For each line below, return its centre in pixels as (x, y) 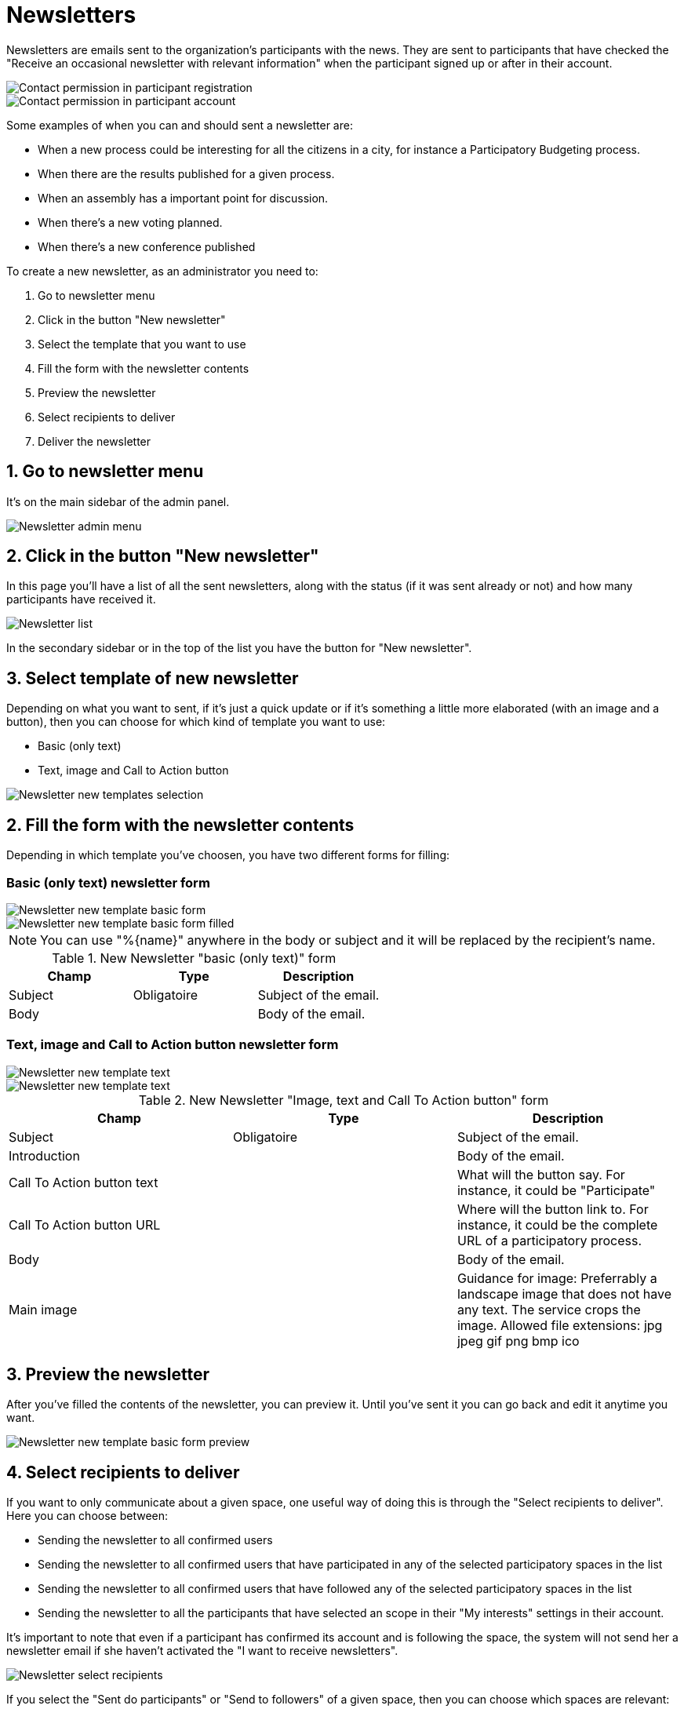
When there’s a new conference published (147, 246)
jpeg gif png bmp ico (518, 1341)
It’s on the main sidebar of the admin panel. (118, 501)
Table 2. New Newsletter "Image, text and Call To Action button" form (344, 1100)
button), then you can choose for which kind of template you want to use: (196, 722)
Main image (43, 1309)
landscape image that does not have (564, 1294)
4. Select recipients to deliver (123, 1472)
